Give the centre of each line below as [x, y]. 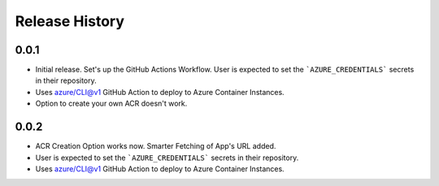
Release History [70, 21]
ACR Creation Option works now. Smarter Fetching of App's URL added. [156, 146]
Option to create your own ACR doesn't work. [111, 104]
